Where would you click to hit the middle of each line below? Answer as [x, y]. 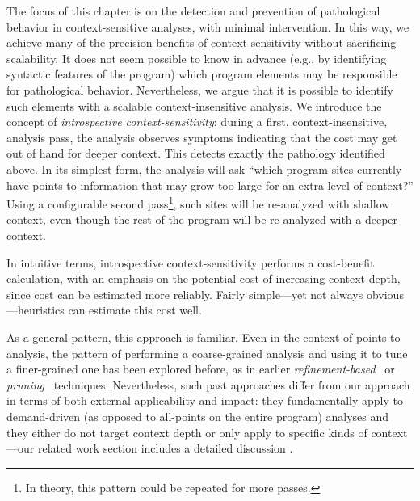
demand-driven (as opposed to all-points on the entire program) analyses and [198, 416]
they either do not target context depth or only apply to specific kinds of [187, 432]
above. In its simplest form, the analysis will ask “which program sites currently [204, 168]
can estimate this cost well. [135, 310]
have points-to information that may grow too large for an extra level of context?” [210, 185]
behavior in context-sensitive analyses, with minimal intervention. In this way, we [208, 26]
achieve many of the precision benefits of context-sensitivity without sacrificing [202, 42]
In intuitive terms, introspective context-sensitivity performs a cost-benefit [191, 262]
